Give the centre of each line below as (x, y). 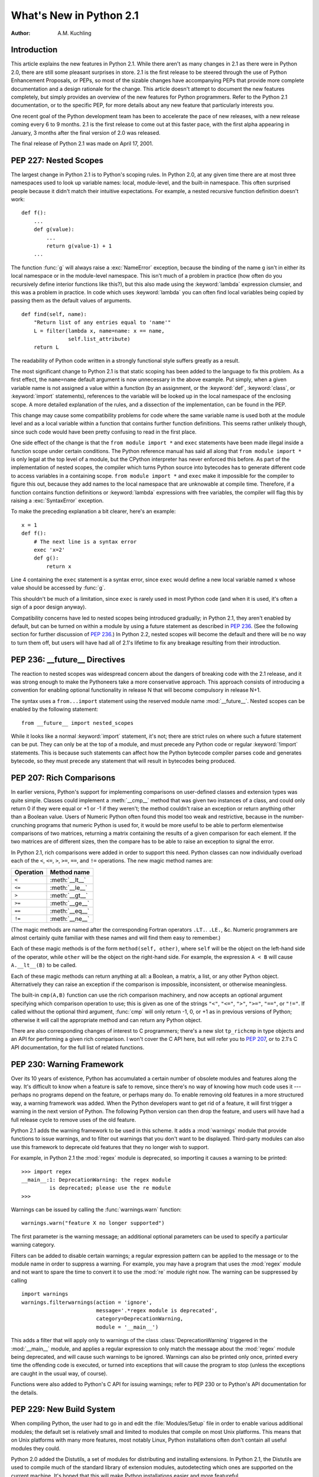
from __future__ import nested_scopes (78, 723)
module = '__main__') (127, 1327)
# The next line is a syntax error (85, 541)
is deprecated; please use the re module (110, 1188)
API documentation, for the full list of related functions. (78, 1047)
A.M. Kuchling (74, 33)
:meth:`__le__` (69, 887)
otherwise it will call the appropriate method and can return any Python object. (106, 1020)
